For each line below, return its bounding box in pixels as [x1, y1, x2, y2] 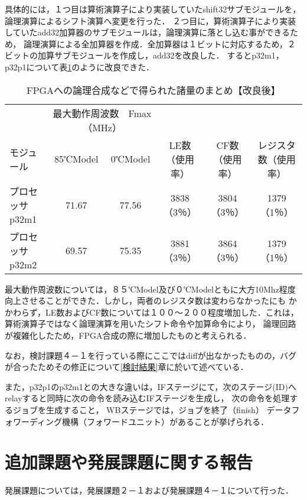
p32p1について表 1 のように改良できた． [5, 60, 155, 73]
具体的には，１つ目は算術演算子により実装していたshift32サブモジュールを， [5, 3, 301, 15]
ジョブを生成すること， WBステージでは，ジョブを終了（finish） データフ [12, 403, 300, 415]
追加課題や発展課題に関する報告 [5, 450, 253, 474]
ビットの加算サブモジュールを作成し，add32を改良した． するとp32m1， [5, 49, 284, 61]
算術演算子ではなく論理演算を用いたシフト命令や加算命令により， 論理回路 [5, 317, 296, 330]
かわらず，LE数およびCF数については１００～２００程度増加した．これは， [5, 306, 299, 318]
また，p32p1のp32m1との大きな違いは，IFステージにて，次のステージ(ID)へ [5, 380, 296, 392]
